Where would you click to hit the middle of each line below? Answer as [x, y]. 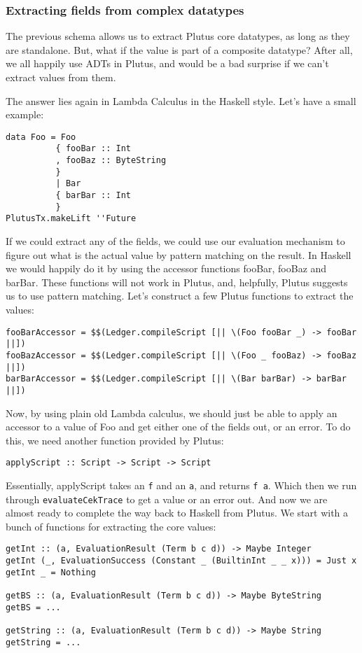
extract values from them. [61, 77]
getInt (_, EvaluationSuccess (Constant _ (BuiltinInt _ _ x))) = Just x [181, 561]
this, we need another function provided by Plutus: [115, 440]
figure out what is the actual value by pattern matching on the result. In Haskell [179, 254]
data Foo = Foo [41, 137]
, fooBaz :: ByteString [111, 161]
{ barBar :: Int [93, 196]
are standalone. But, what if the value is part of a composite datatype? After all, [179, 49]
